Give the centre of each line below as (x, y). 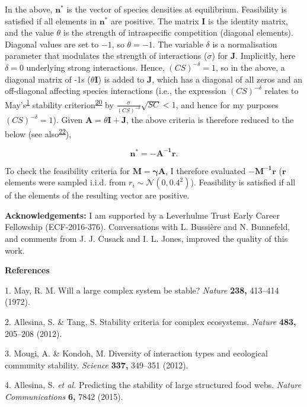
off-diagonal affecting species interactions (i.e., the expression (116, 91)
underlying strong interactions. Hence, (95, 67)
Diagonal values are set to (52, 44)
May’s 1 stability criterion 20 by (59, 103)
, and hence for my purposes (227, 104)
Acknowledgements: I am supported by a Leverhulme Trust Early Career (142, 215)
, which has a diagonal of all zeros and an (227, 79)
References (27, 270)
